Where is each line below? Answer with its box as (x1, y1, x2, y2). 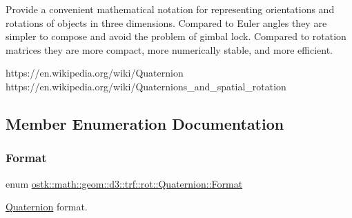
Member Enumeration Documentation (6, 112, 284, 134)
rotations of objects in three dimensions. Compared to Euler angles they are (6, 15, 327, 30)
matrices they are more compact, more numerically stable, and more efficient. (6, 42, 333, 57)
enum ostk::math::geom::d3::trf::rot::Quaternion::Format (6, 176, 243, 190)
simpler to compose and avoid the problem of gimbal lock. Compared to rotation (6, 29, 346, 43)
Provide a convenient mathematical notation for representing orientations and (6, 2, 335, 16)
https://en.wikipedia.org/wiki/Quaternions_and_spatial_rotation (6, 79, 286, 93)
